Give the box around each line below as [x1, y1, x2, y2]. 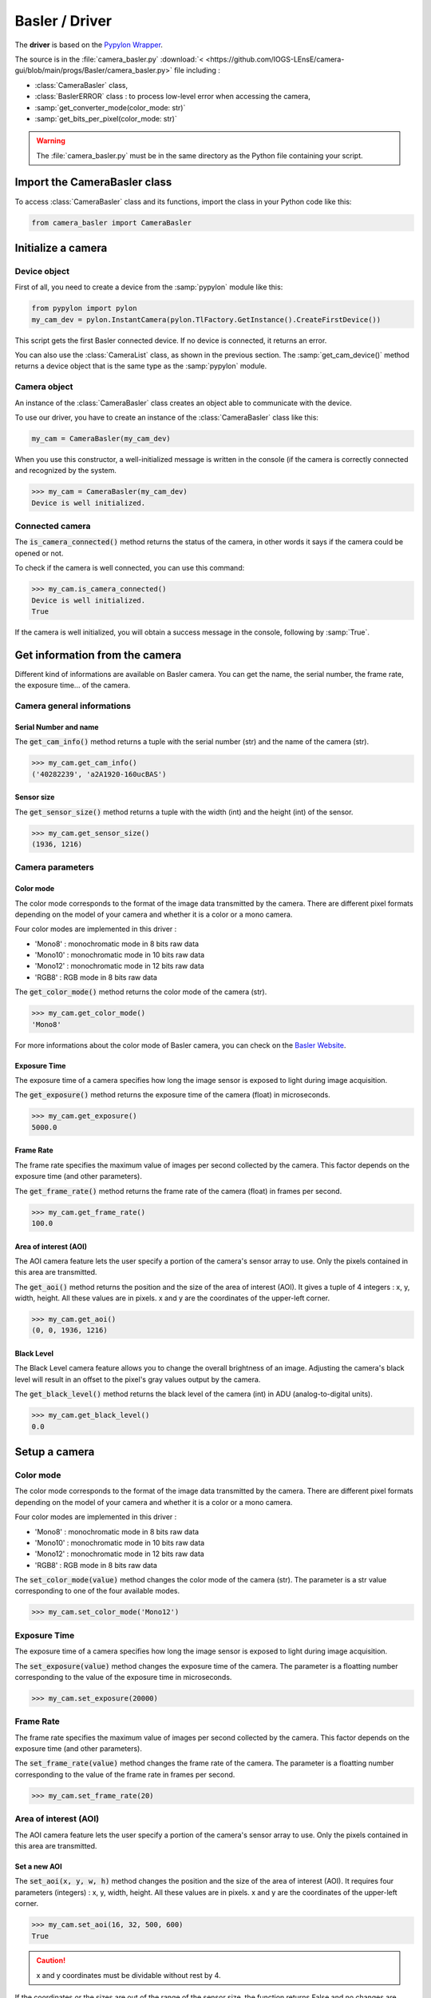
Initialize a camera [14, 241, 108, 255]
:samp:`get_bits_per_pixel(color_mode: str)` [34, 113, 177, 123]
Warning [36, 136, 65, 145]
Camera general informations [14, 700, 132, 711]
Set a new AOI [14, 1861, 63, 1871]
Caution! [36, 1956, 66, 1965]
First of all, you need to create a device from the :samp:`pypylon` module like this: [14, 282, 283, 292]
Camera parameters [14, 862, 95, 873]
